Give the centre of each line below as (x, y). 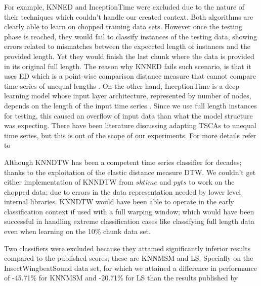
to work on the (212, 182)
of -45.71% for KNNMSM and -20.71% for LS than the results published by (121, 278)
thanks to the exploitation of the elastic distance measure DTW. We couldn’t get (130, 172)
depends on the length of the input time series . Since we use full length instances (130, 105)
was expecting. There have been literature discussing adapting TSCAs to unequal (130, 125)
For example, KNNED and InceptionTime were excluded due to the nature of (124, 7)
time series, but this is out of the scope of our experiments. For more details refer (130, 135)
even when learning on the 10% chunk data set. (77, 231)
